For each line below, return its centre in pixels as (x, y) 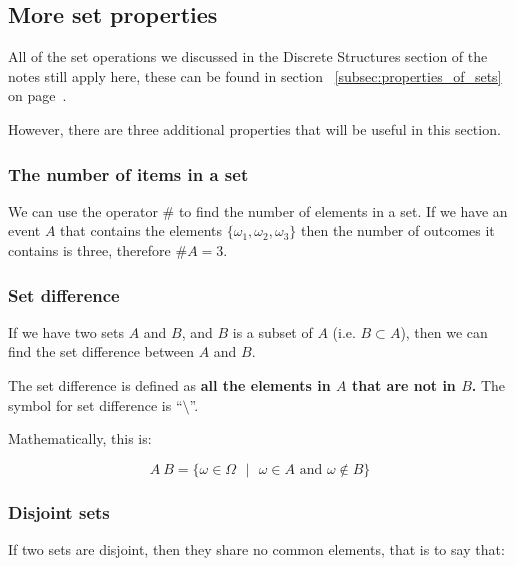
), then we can (444, 331)
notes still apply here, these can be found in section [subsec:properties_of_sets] (255, 75)
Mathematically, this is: (80, 438)
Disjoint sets (59, 511)
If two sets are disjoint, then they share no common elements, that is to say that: (256, 548)
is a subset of (272, 331)
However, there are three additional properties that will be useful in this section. (254, 128)
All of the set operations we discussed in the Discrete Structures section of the (248, 56)
